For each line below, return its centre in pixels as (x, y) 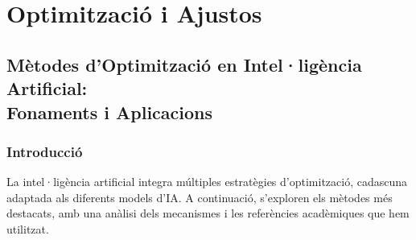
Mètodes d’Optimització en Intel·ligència (184, 64)
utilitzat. (28, 228)
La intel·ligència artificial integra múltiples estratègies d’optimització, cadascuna (207, 182)
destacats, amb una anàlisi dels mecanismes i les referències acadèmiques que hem (208, 213)
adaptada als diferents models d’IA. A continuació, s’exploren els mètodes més (200, 197)
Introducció (45, 151)
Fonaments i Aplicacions (110, 112)
